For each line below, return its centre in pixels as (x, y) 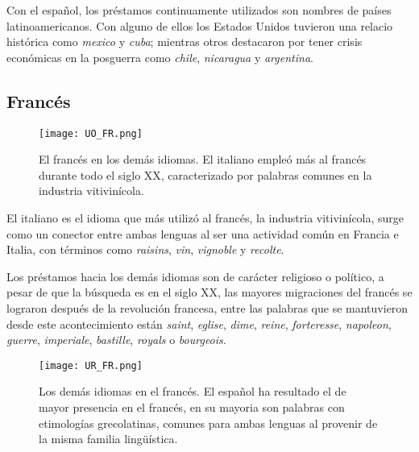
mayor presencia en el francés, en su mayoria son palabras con (192, 407)
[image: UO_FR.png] (91, 133)
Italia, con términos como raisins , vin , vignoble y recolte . (145, 249)
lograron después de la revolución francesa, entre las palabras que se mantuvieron (207, 307)
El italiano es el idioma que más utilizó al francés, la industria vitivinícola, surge (205, 218)
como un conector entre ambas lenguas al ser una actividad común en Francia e (203, 233)
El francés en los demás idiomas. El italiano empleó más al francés (203, 159)
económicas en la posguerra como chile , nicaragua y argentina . (160, 57)
